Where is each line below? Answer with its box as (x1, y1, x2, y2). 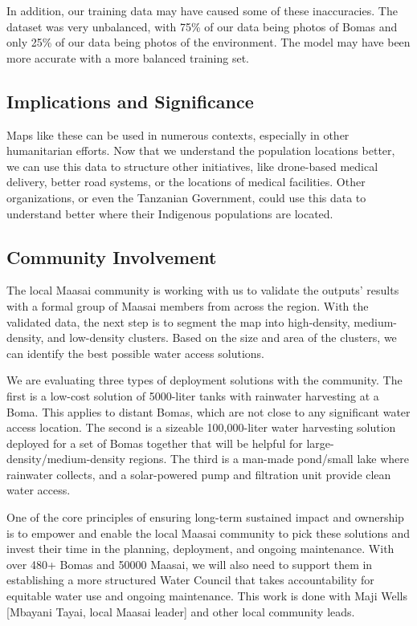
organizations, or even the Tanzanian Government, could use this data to (6, 189, 366, 205)
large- (306, 434, 334, 451)
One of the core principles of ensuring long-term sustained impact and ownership (6, 509, 404, 526)
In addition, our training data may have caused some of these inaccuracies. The (6, 2, 398, 18)
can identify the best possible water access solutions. (6, 344, 264, 361)
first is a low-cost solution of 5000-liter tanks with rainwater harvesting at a (6, 387, 379, 404)
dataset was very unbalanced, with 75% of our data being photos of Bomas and (6, 18, 398, 35)
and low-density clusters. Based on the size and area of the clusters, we (47, 329, 397, 346)
